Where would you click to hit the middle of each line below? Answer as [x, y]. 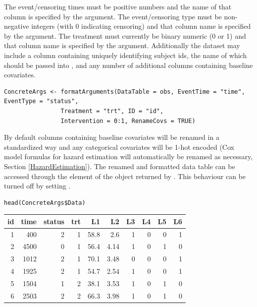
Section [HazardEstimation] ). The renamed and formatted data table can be [120, 166]
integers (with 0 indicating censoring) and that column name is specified [141, 26]
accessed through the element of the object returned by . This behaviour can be [125, 176]
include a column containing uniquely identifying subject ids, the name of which [126, 55]
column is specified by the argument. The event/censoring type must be [113, 16]
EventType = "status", [41, 101]
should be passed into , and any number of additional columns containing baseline [128, 65]
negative [17, 26]
